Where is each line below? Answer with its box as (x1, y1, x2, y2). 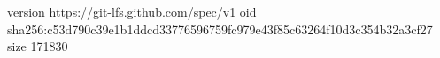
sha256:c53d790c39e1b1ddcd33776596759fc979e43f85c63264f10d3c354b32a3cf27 (7, 19, 433, 38)
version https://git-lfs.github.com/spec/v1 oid (7, 3, 257, 20)
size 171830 (7, 37, 68, 55)
